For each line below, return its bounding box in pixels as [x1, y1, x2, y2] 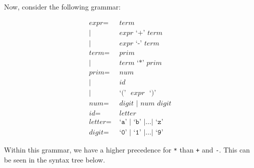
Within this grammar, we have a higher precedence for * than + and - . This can [4, 144, 250, 154]
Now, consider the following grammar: [4, 1, 121, 11]
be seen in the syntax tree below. [4, 154, 105, 164]
